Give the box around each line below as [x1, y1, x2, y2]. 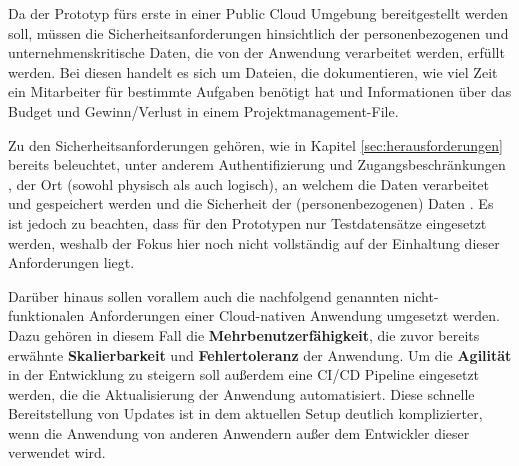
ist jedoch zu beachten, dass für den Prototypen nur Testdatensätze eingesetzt [8, 212, 487, 233]
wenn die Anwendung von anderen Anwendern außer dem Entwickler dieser [8, 422, 470, 443]
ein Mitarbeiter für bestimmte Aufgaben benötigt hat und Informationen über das [8, 81, 512, 102]
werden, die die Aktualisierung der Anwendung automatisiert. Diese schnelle [8, 383, 475, 404]
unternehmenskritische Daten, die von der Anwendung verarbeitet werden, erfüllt [8, 42, 505, 63]
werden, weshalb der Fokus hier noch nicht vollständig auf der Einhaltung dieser [8, 232, 500, 253]
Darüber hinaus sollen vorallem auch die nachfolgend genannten [8, 285, 399, 306]
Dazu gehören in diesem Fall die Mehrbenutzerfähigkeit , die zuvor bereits [8, 324, 480, 345]
